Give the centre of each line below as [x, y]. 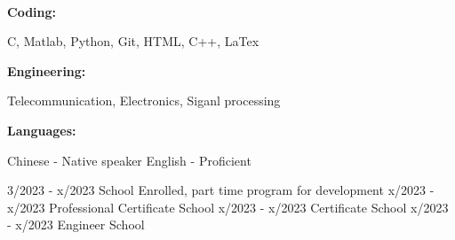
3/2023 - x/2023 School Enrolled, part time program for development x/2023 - [221, 190]
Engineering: [47, 70]
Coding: [32, 11]
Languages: [42, 130]
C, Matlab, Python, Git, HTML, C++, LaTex [133, 41]
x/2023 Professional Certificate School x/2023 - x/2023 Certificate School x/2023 [228, 207]
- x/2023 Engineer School [76, 225]
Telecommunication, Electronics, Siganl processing [144, 101]
